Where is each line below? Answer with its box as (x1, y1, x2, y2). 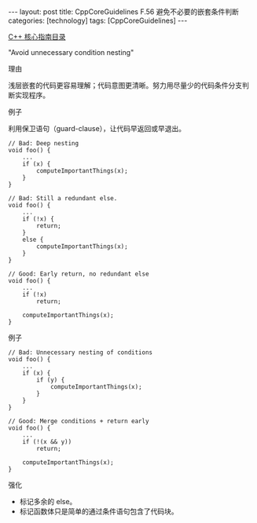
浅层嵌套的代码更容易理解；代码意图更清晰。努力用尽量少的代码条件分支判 (8, 81, 249, 90)
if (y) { (36, 376, 65, 384)
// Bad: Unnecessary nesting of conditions (8, 349, 153, 357)
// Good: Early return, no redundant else (8, 270, 149, 278)
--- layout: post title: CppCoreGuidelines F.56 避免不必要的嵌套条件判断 (8, 7, 240, 16)
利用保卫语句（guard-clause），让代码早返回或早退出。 (8, 124, 186, 133)
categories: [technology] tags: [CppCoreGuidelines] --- (8, 16, 188, 25)
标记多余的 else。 (19, 497, 77, 506)
